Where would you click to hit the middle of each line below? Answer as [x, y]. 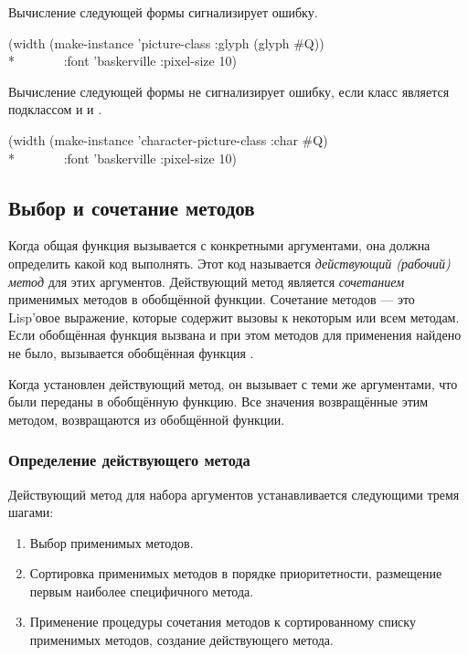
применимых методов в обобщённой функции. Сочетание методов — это [212, 299]
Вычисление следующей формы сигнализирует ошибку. [163, 12]
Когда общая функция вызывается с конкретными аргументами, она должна [219, 245]
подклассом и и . [55, 109]
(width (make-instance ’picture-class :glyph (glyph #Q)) [166, 42]
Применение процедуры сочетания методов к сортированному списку [223, 622]
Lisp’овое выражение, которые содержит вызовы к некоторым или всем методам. [234, 317]
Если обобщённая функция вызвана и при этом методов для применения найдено [235, 335]
